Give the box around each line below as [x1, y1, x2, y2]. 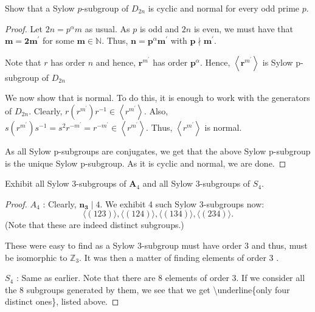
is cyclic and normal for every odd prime [148, 2, 300, 14]
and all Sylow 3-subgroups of [142, 177, 251, 190]
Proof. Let [5, 22, 43, 35]
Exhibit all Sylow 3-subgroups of [5, 177, 126, 190]
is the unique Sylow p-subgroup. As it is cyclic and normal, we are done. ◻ [5, 156, 286, 169]
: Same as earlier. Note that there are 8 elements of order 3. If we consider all [16, 271, 305, 284]
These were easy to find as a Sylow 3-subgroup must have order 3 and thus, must [5, 238, 308, 251]
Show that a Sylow [5, 2, 75, 14]
